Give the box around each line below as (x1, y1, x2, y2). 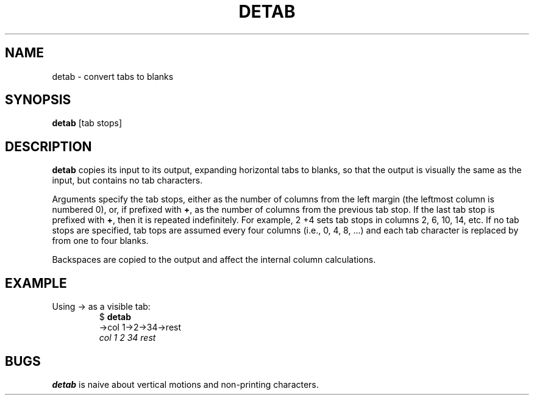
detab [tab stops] (52, 118, 123, 129)
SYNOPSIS (5, 92, 71, 108)
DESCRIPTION (5, 138, 92, 154)
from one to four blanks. (52, 235, 149, 246)
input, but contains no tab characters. (52, 175, 203, 186)
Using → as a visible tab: (52, 301, 151, 312)
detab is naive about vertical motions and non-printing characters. (52, 379, 319, 390)
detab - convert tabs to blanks (52, 71, 174, 82)
